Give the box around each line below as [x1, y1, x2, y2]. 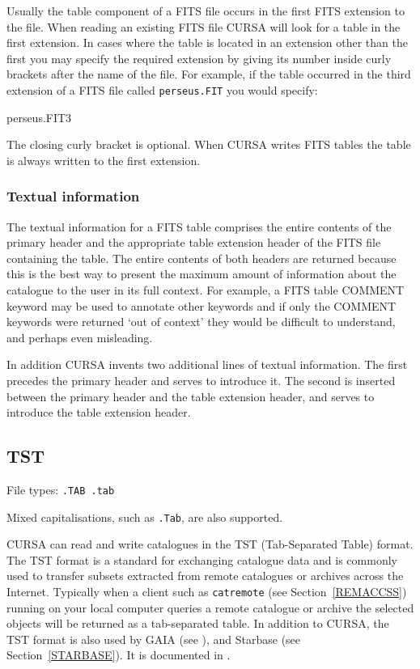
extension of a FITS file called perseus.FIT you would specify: [6, 81, 318, 98]
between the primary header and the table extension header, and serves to [6, 387, 375, 404]
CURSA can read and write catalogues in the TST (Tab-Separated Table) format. [6, 536, 414, 553]
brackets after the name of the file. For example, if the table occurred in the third [6, 66, 411, 83]
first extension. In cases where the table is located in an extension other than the [6, 34, 408, 51]
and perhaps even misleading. [6, 328, 153, 345]
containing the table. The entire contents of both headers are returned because [6, 249, 397, 266]
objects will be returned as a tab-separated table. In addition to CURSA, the [6, 615, 389, 632]
